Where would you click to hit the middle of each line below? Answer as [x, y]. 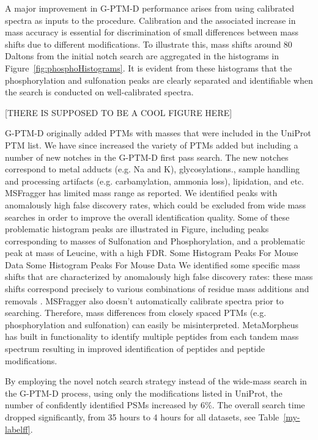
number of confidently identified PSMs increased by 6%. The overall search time [155, 405]
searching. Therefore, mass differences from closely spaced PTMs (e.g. [136, 313]
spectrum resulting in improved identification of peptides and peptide [135, 349]
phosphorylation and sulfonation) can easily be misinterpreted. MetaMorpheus [152, 324]
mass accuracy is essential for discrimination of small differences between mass [152, 32]
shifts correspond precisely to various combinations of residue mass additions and [157, 289]
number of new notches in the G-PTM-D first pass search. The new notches [147, 157]
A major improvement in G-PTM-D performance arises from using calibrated [150, 8]
